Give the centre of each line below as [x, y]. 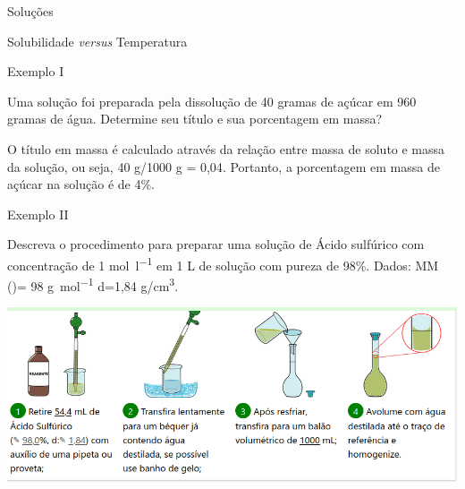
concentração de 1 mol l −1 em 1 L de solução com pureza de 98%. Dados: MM [223, 263]
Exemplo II [38, 214]
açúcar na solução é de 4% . [81, 184]
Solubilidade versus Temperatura [97, 41]
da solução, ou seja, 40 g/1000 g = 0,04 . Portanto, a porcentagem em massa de [224, 166]
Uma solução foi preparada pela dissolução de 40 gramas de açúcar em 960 [212, 101]
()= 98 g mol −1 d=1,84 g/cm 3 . [93, 284]
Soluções [30, 11]
